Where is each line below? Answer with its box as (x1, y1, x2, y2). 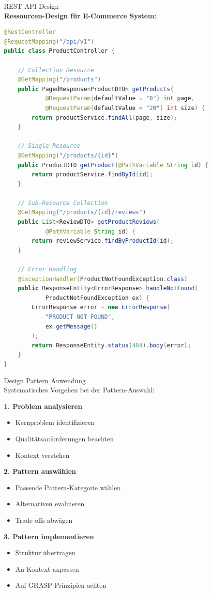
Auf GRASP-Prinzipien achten (15, 580, 106, 590)
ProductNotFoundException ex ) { (45, 294, 150, 301)
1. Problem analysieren (4, 401, 82, 411)
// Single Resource (17, 142, 80, 150)
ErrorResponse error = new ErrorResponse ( (31, 304, 170, 311)
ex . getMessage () (45, 323, 98, 330)
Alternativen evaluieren (15, 499, 85, 509)
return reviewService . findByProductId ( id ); (31, 237, 174, 245)
